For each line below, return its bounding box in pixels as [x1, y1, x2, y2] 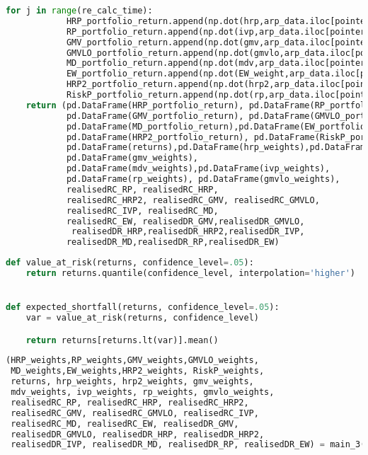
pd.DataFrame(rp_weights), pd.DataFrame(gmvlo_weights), [66, 174, 340, 184]
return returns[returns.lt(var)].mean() [25, 335, 219, 345]
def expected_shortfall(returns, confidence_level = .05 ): [6, 302, 280, 313]
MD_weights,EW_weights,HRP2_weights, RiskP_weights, [11, 366, 265, 376]
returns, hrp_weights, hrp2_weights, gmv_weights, [11, 376, 254, 387]
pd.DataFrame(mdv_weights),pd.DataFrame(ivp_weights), [66, 163, 330, 174]
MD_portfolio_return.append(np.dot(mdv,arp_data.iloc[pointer [66, 58, 366, 69]
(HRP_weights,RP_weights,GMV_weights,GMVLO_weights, [6, 355, 259, 366]
